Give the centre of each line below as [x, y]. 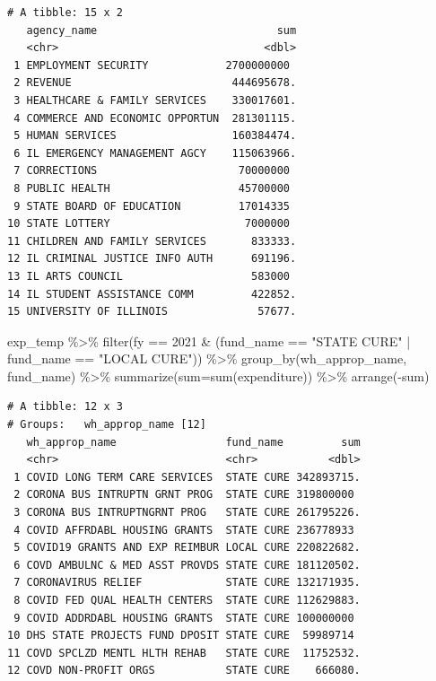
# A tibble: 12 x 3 [65, 407]
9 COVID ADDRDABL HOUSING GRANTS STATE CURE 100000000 [184, 618]
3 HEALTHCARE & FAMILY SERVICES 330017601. [155, 100]
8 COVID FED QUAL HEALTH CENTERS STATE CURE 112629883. [187, 600]
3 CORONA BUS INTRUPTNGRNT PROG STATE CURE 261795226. [187, 513]
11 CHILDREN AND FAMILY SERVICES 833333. [152, 241]
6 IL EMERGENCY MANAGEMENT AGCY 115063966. [155, 153]
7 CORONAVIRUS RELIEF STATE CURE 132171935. [187, 583]
